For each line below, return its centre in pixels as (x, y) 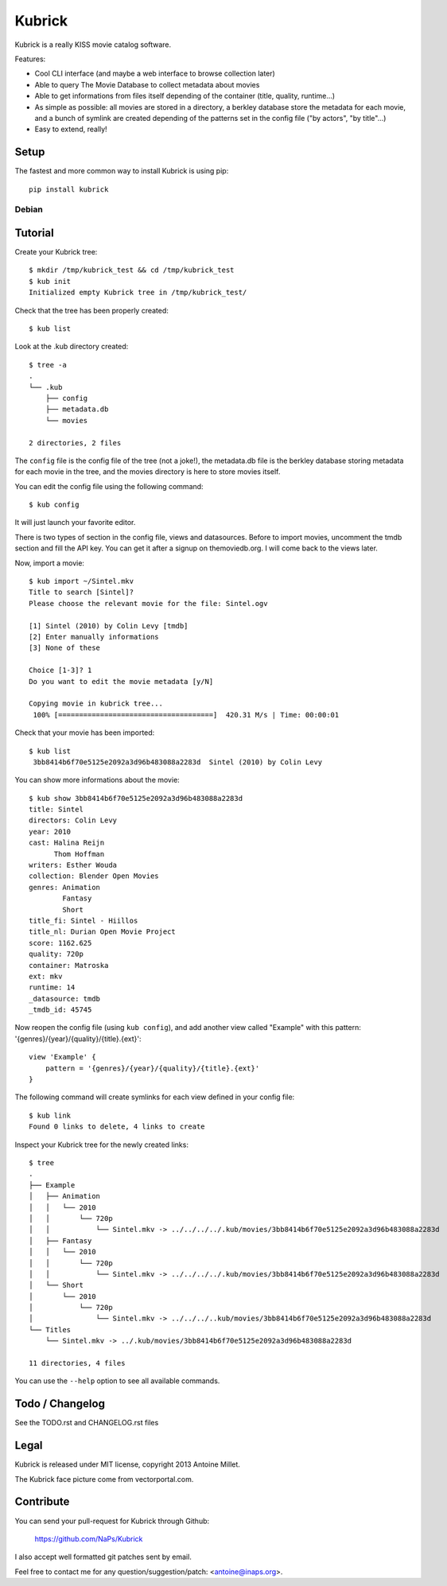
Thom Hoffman (79, 854)
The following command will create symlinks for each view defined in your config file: (155, 1097)
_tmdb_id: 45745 (60, 1010)
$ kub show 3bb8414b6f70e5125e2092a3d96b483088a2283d (136, 798)
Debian (29, 209)
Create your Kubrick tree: (56, 252)
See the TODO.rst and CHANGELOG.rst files (87, 1423)
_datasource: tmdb (65, 999)
